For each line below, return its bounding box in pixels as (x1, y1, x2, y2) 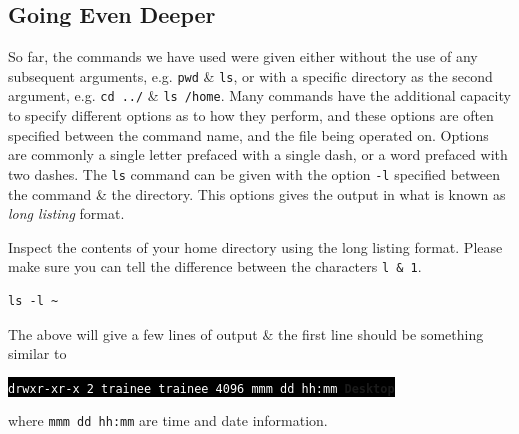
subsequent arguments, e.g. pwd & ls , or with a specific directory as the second (8, 65, 493, 86)
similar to (8, 343, 67, 364)
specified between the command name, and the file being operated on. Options (8, 124, 489, 145)
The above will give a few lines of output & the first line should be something (8, 323, 484, 344)
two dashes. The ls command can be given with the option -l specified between (8, 163, 501, 184)
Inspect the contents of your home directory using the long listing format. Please (8, 236, 503, 257)
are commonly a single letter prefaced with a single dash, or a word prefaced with (8, 144, 508, 165)
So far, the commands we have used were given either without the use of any (8, 46, 478, 67)
